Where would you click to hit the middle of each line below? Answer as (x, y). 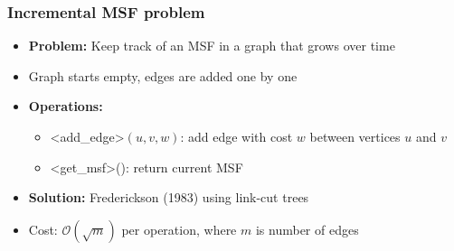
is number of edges (307, 229)
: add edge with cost (236, 136)
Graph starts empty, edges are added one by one (163, 75)
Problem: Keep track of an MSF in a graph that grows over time (212, 46)
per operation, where (179, 229)
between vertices (355, 136)
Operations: (66, 106)
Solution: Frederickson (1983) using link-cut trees (169, 197)
